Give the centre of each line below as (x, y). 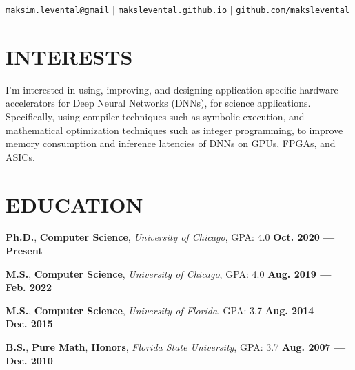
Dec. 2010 (29, 360)
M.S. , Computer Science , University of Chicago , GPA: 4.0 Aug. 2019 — (169, 273)
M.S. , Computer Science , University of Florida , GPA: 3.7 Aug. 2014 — (167, 310)
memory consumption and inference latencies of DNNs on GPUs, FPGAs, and (171, 143)
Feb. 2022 (29, 287)
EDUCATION (74, 204)
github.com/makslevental (293, 10)
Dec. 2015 (29, 324)
